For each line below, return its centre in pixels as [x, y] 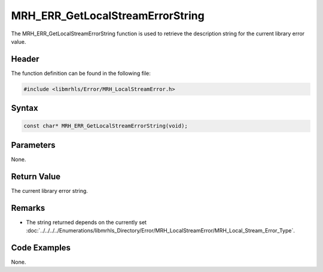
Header [25, 59]
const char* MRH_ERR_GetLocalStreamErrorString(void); [106, 126]
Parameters [33, 145]
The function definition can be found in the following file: [81, 73]
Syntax [25, 108]
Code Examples [41, 248]
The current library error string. [49, 191]
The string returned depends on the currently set [86, 222]
